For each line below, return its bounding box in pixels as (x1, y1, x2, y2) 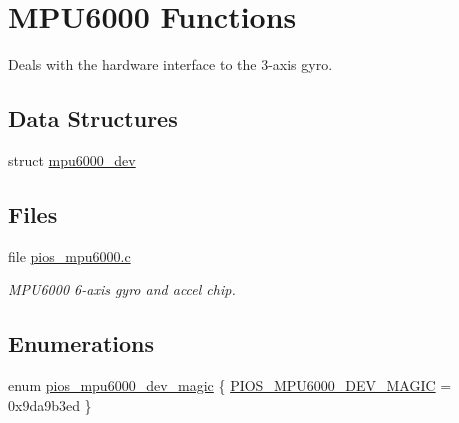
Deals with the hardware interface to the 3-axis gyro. (8, 54, 333, 75)
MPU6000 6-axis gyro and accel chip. (8, 279, 236, 300)
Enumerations (8, 328, 155, 359)
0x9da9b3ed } (8, 394, 92, 415)
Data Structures (8, 103, 178, 134)
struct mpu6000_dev (8, 149, 136, 170)
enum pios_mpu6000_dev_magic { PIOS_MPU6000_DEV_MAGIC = (8, 375, 452, 396)
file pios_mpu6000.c (8, 245, 131, 266)
